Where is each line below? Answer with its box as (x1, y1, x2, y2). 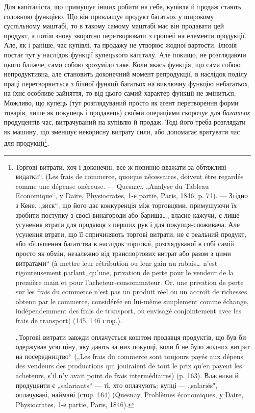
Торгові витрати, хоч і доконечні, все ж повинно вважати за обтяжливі (15, 161, 227, 172)
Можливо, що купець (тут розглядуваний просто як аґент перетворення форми (4, 97, 239, 107)
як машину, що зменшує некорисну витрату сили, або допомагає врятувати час (4, 126, 240, 136)
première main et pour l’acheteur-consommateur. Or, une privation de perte (15, 277, 244, 287)
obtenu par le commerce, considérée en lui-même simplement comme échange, (15, 296, 249, 306)
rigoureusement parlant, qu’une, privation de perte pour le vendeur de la (15, 267, 234, 278)
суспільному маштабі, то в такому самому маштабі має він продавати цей (4, 21, 224, 31)
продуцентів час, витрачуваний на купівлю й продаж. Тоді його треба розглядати (4, 117, 246, 127)
